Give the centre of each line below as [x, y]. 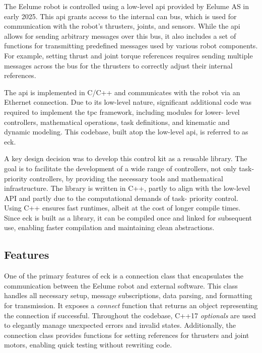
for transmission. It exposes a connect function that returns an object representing [131, 305]
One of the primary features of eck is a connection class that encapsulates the [124, 276]
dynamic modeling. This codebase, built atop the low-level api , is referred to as [126, 132]
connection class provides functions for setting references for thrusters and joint [127, 335]
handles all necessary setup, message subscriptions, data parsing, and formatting [128, 295]
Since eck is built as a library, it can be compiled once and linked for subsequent [128, 217]
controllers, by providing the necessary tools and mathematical [126, 178]
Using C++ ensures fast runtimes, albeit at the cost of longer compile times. [122, 208]
